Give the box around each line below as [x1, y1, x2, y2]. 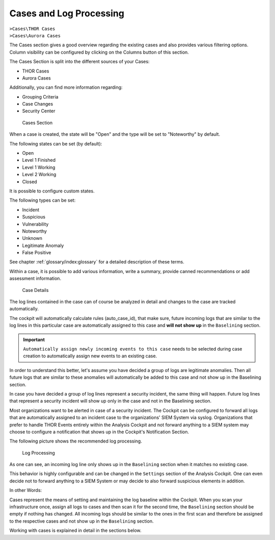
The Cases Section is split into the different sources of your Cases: [9, 59, 150, 65]
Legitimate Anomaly [22, 242, 64, 249]
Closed [22, 179, 38, 185]
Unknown [22, 235, 43, 241]
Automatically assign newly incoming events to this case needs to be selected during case [23, 346, 242, 352]
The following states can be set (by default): [9, 140, 102, 146]
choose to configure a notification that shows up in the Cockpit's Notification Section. [9, 429, 189, 435]
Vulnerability [22, 221, 49, 227]
